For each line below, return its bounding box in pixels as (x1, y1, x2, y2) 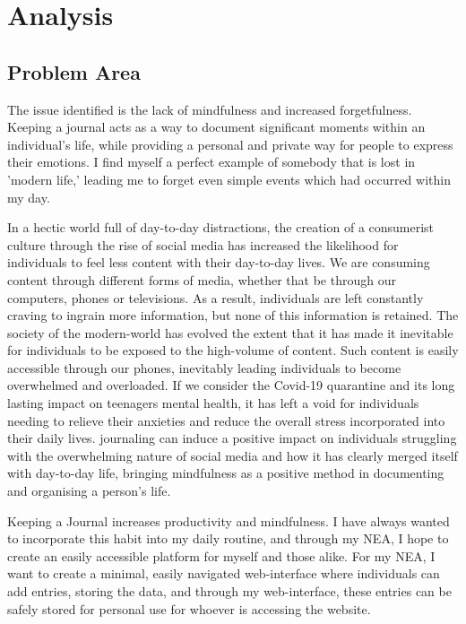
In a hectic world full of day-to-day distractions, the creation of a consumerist (7, 218, 435, 237)
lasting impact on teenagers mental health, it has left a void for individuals (7, 394, 419, 412)
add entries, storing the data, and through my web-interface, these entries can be (7, 582, 452, 601)
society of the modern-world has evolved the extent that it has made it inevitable (7, 323, 453, 342)
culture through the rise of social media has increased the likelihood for (7, 235, 399, 254)
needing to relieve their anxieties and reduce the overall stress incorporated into (7, 411, 445, 429)
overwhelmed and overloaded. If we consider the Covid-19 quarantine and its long (7, 376, 455, 394)
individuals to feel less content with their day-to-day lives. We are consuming (7, 253, 430, 272)
